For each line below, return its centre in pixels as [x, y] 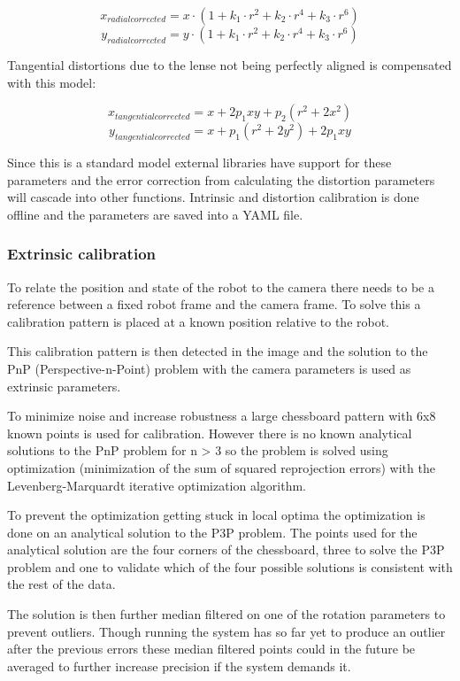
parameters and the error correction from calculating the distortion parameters [221, 179]
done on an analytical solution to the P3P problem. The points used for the [212, 532]
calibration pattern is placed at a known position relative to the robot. [199, 321]
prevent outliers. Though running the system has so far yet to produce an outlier [226, 631]
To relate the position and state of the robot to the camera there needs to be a [221, 286]
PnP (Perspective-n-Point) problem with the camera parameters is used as [209, 368]
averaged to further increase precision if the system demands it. [179, 666]
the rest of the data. [61, 584]
